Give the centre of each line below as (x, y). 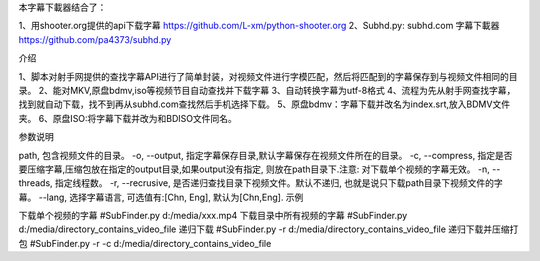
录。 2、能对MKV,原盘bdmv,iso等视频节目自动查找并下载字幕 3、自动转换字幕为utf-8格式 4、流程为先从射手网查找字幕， (267, 90)
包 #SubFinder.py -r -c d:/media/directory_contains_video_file (145, 243)
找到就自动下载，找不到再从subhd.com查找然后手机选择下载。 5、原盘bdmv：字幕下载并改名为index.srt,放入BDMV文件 (264, 104)
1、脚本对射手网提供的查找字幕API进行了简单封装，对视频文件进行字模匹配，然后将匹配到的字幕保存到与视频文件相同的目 (268, 76)
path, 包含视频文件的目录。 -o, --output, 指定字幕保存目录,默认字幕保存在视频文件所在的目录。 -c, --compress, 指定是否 (266, 155)
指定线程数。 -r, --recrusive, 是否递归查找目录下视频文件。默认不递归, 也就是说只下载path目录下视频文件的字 (279, 183)
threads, (36, 183)
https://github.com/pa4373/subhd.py (95, 39)
